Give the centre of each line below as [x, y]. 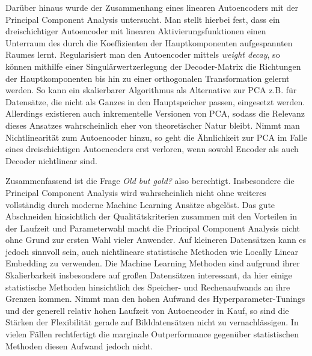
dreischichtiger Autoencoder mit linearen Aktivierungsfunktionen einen [136, 31]
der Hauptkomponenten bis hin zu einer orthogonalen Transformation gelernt [148, 78]
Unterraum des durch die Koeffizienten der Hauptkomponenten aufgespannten [149, 42]
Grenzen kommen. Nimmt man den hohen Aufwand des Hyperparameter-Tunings [155, 299]
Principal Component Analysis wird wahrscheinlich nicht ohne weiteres [136, 192]
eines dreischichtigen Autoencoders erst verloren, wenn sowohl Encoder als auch [152, 149]
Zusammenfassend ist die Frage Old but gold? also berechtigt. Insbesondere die [150, 181]
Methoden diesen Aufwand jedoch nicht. [79, 345]
